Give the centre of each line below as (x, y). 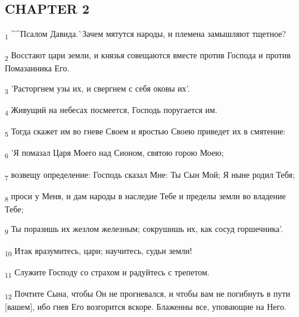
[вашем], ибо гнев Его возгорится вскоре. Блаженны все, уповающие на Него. (146, 306)
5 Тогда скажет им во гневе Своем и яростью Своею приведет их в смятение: (145, 132)
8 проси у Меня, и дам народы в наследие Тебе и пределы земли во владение (145, 196)
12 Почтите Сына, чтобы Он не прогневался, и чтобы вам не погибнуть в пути (148, 294)
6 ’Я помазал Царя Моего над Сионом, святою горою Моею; (114, 153)
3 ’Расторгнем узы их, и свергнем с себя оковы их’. (97, 89)
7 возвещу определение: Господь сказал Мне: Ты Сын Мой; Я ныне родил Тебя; (150, 175)
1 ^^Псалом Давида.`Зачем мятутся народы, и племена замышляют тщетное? (146, 34)
